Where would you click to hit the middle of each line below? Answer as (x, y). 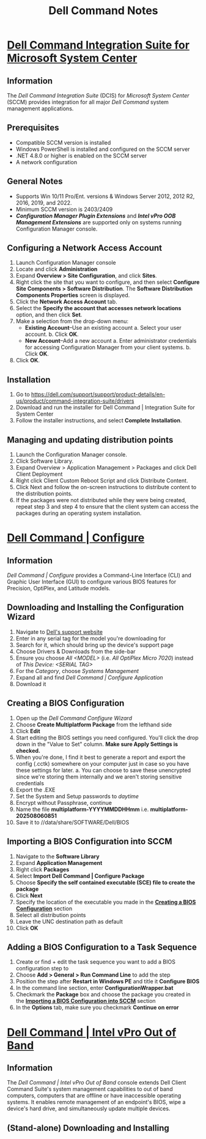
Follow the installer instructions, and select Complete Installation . (99, 421)
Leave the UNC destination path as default (69, 921)
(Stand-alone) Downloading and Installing (88, 1128)
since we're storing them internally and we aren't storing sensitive (99, 777)
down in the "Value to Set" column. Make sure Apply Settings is (97, 744)
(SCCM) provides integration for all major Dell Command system (88, 102)
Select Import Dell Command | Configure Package (80, 876)
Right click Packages (42, 869)
